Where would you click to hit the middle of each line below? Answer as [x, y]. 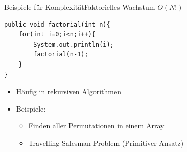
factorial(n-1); [61, 55]
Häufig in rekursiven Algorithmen [68, 91]
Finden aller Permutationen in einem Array [96, 126]
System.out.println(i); [74, 44]
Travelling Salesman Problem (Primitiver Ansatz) [106, 143]
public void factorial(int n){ [57, 24]
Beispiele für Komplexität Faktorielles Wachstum [80, 7]
